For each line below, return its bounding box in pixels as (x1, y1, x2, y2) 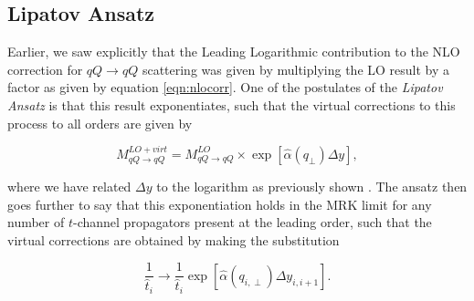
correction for (7, 59, 83, 78)
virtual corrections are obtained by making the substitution (7, 230, 340, 249)
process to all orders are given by (7, 113, 193, 132)
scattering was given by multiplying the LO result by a (142, 59, 450, 78)
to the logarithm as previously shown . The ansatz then (156, 176, 468, 195)
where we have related (7, 176, 132, 195)
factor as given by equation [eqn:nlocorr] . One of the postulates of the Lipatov (7, 78, 443, 97)
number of (7, 213, 65, 232)
